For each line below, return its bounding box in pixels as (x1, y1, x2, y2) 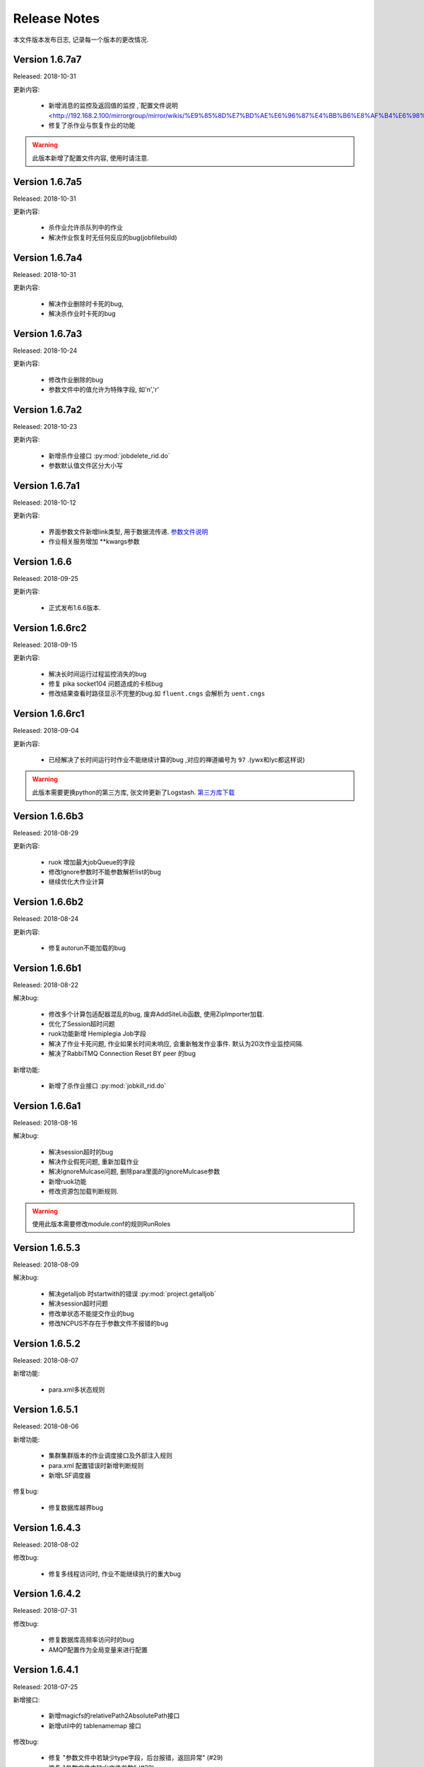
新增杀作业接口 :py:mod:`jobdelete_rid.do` (48, 451, 170, 459)
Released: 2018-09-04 (13, 727, 79, 735)
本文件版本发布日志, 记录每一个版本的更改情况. (13, 35, 149, 44)
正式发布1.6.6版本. (48, 603, 101, 611)
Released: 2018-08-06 (13, 1422, 79, 1431)
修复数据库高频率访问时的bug (48, 1636, 134, 1644)
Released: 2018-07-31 (13, 1607, 77, 1615)
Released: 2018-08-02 (13, 1540, 79, 1549)
